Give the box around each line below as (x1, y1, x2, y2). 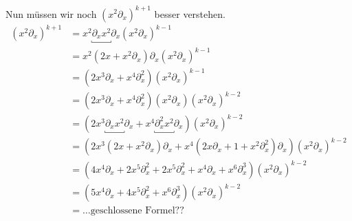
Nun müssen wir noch (5, 6, 97, 21)
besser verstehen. (154, 6, 225, 21)
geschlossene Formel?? (90, 206, 184, 216)
